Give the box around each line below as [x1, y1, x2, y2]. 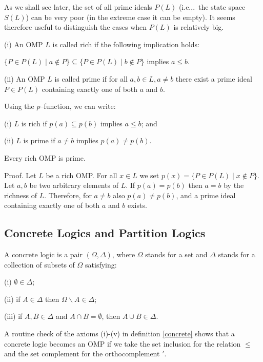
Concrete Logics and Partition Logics [4, 225, 206, 241]
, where [112, 249, 135, 260]
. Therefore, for [44, 189, 92, 200]
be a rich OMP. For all [46, 169, 117, 180]
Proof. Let [4, 169, 36, 180]
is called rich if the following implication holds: [52, 39, 199, 49]
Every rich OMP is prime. [4, 152, 86, 163]
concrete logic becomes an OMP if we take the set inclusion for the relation [4, 338, 241, 349]
